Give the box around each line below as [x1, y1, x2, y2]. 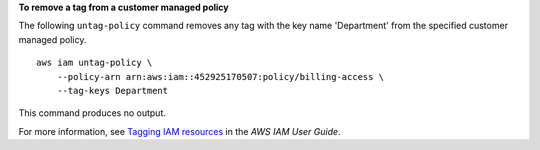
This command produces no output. [18, 107, 167, 119]
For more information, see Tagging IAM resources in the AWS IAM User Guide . [18, 125, 341, 137]
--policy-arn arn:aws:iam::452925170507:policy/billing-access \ [56, 71, 385, 82]
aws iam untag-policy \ [36, 57, 153, 69]
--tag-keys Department [56, 85, 169, 96]
